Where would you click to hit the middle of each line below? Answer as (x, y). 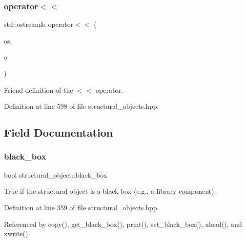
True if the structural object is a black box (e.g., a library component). (110, 191)
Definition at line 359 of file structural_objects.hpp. (82, 207)
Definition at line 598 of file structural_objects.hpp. (82, 106)
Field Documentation (59, 132)
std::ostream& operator (39, 24)
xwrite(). (17, 233)
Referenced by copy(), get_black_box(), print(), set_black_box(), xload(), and (123, 224)
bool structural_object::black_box (56, 174)
